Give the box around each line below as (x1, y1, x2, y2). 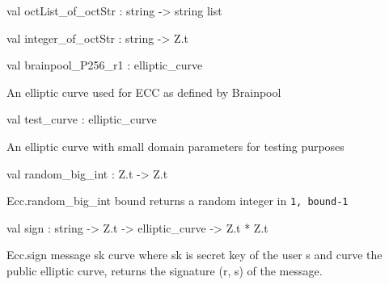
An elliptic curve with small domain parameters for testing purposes (6, 137, 345, 154)
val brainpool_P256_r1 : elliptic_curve (6, 57, 203, 73)
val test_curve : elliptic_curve (6, 111, 157, 128)
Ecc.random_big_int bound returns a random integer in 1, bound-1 (6, 192, 349, 209)
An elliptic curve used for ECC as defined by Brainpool (6, 83, 281, 100)
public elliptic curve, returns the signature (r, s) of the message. (6, 262, 323, 279)
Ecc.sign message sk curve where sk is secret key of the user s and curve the (6, 246, 383, 263)
